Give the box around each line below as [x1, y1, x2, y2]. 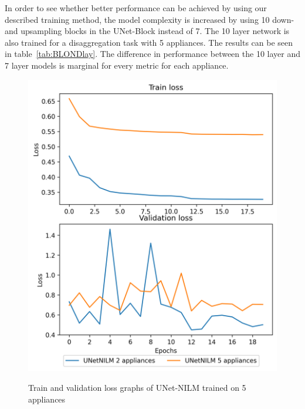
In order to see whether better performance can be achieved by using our [5, 2, 267, 13]
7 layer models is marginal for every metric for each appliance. [5, 59, 229, 71]
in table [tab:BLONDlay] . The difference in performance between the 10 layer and [5, 48, 300, 60]
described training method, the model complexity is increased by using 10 [5, 13, 270, 25]
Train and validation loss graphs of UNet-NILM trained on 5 [28, 381, 246, 393]
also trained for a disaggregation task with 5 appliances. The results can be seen [5, 36, 293, 48]
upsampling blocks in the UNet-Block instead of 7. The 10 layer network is [21, 25, 290, 37]
